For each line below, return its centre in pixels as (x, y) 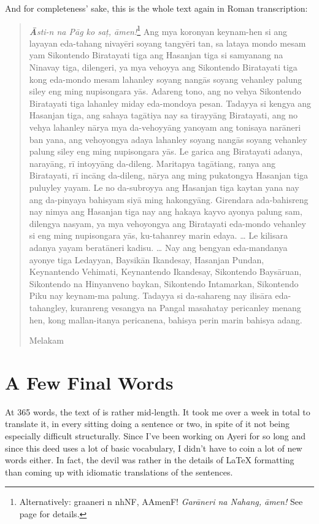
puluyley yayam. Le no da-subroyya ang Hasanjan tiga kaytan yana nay (164, 187)
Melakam (46, 340)
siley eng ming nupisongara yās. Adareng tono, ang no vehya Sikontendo (165, 91)
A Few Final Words (89, 382)
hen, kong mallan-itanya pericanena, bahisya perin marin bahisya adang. (166, 319)
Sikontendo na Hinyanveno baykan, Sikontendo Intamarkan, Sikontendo (164, 283)
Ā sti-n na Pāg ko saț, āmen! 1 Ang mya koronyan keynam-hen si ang (158, 30)
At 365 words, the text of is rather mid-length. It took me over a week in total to (158, 411)
